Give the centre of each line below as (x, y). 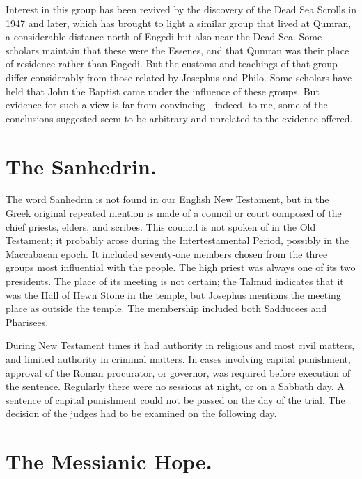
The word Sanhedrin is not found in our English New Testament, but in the (167, 199)
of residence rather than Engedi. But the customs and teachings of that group (172, 64)
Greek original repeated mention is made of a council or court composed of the (174, 213)
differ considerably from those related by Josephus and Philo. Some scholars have (179, 77)
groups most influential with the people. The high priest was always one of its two (181, 267)
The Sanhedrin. (81, 166)
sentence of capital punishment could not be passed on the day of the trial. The (175, 399)
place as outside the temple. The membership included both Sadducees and (166, 308)
